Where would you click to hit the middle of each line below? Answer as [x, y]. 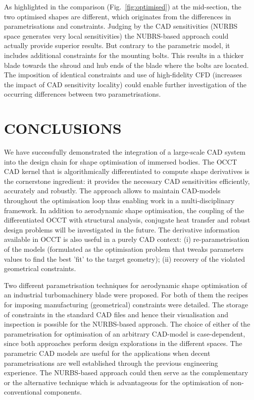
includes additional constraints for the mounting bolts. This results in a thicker [124, 55]
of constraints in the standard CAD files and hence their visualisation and [116, 314]
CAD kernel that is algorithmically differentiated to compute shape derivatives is [127, 171]
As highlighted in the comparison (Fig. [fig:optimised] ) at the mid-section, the [123, 6]
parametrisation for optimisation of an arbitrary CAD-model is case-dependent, [125, 333]
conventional [23, 392]
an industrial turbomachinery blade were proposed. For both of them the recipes [126, 295]
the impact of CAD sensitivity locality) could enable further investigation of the [125, 84]
